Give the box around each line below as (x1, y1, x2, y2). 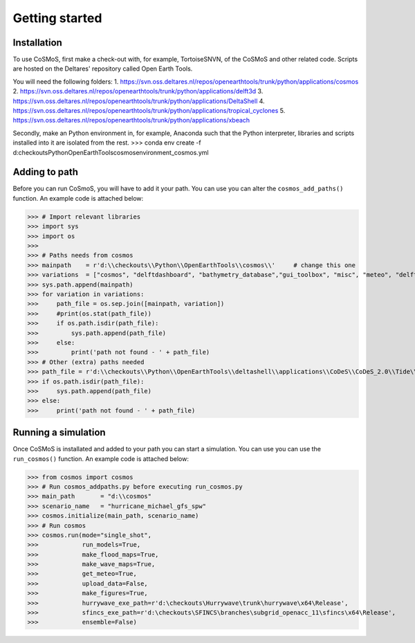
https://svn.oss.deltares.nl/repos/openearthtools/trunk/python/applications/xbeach (12, 116, 250, 125)
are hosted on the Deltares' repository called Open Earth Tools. (12, 64, 193, 73)
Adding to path (12, 166, 79, 178)
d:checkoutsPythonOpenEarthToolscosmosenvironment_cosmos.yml (12, 148, 209, 156)
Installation (12, 37, 62, 48)
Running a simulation (12, 426, 107, 439)
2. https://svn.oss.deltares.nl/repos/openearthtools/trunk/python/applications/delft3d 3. (12, 87, 264, 96)
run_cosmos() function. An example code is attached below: (12, 454, 190, 463)
